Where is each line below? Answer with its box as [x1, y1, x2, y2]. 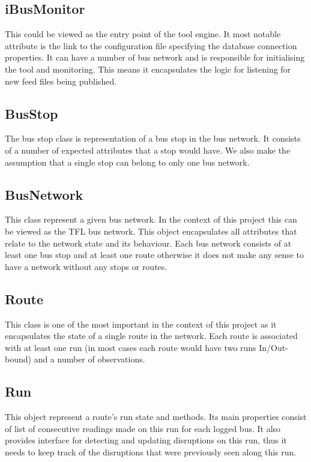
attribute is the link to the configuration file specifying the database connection [5, 39, 297, 52]
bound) [5, 353, 31, 365]
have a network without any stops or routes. [5, 260, 168, 272]
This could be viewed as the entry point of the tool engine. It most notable [5, 28, 281, 40]
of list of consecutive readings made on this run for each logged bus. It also [5, 422, 281, 434]
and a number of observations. [34, 353, 145, 365]
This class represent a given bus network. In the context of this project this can [5, 213, 297, 226]
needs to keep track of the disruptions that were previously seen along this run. [5, 445, 297, 458]
